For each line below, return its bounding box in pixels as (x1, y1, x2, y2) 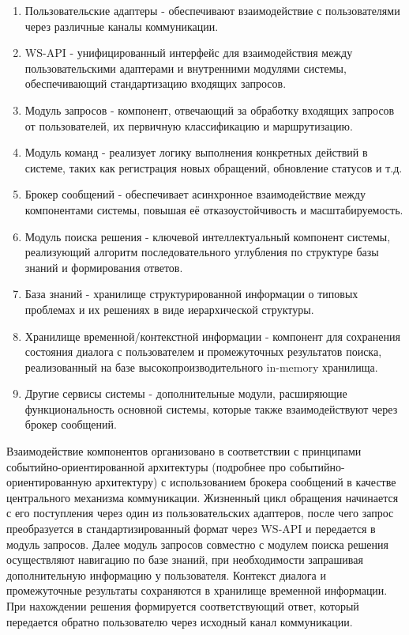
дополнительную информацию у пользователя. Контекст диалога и (6, 566, 326, 583)
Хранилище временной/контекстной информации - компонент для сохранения (24, 327, 400, 344)
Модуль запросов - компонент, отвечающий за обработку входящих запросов (24, 101, 395, 118)
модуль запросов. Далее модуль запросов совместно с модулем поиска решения (6, 535, 388, 552)
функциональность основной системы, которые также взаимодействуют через (24, 400, 398, 417)
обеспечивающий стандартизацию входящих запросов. (24, 75, 287, 92)
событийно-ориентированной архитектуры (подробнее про (6, 458, 287, 474)
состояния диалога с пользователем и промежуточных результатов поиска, (24, 343, 382, 360)
